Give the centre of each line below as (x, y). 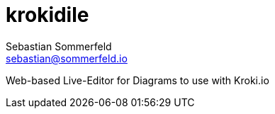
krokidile (47, 15)
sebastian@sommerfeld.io (67, 58)
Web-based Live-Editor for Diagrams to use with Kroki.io (137, 80)
